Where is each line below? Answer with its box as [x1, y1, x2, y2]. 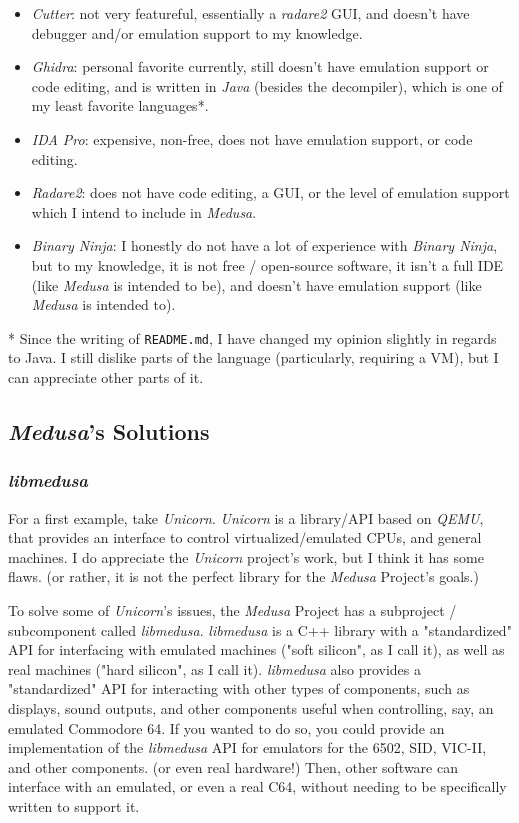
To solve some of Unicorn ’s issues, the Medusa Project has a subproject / [8, 599, 457, 620]
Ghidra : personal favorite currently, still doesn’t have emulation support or [31, 56, 489, 77]
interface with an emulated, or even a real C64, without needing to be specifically [8, 776, 507, 797]
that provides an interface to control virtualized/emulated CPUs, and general [8, 527, 482, 548]
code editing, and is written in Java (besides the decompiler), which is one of [31, 75, 503, 96]
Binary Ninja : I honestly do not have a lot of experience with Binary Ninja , [31, 235, 498, 256]
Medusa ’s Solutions [8, 415, 210, 446]
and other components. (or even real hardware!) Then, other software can [8, 756, 458, 777]
